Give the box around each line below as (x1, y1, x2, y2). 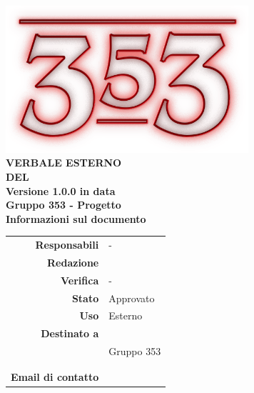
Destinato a (41, 326, 99, 341)
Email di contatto (11, 369, 99, 384)
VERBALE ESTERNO (6, 155, 122, 170)
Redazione (47, 254, 99, 269)
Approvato (108, 290, 155, 305)
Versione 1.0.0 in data (6, 183, 116, 198)
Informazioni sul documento (6, 211, 146, 226)
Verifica (61, 272, 99, 287)
